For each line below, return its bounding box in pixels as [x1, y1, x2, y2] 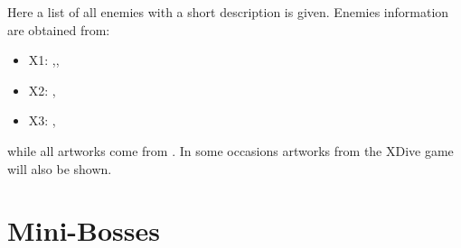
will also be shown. [7, 159, 112, 178]
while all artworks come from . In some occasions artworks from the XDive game [7, 141, 454, 160]
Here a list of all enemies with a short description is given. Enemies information [7, 3, 449, 21]
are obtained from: [7, 20, 110, 39]
